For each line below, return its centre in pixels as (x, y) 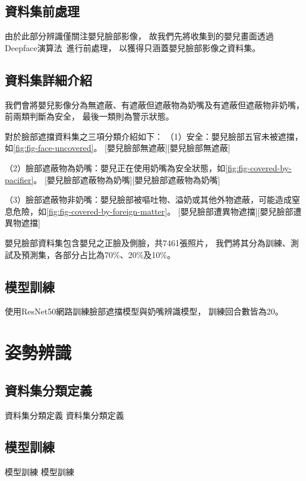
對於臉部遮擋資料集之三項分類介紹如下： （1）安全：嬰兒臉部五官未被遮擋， (154, 136)
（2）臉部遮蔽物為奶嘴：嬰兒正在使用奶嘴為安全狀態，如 (115, 167)
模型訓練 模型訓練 (40, 472)
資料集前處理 (42, 11)
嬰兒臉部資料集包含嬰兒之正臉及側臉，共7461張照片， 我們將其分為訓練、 (148, 242)
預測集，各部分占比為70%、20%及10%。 (98, 254)
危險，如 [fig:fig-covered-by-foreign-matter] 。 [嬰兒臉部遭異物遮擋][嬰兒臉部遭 (157, 211)
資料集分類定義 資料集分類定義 (64, 415)
